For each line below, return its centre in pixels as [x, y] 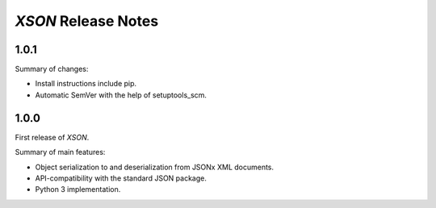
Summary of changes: [52, 69]
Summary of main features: [60, 152]
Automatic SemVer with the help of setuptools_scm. [121, 95]
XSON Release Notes [87, 21]
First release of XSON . [52, 137]
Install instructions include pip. [86, 84]
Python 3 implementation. [78, 189]
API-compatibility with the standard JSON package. [121, 178]
